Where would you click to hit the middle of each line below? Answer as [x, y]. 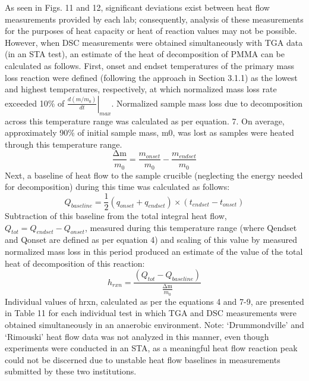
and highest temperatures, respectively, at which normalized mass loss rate [141, 89]
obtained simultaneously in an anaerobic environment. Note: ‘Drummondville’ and [154, 325]
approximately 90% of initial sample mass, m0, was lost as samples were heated [149, 132]
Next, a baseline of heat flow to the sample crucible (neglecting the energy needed [154, 175]
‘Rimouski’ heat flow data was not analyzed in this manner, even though [137, 336]
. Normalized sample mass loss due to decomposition [207, 103]
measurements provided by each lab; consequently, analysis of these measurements [154, 19]
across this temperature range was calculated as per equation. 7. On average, [145, 121]
